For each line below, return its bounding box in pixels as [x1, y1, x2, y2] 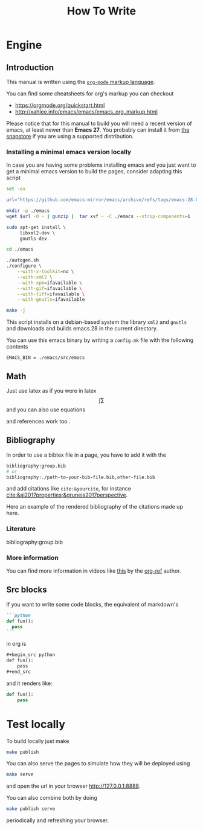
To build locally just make [6, 737, 69, 744]
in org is [6, 640, 27, 648]
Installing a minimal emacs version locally [6, 147, 132, 156]
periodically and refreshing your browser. [6, 817, 109, 824]
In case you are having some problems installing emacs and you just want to [6, 161, 196, 169]
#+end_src [6, 669, 31, 675]
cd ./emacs [6, 246, 34, 253]
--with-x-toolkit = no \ [17, 269, 74, 275]
